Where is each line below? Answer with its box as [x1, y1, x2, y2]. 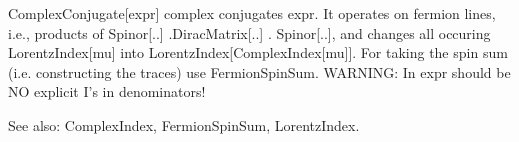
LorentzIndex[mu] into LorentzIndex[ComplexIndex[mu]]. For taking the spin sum [8, 42, 508, 63]
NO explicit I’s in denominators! [8, 81, 206, 102]
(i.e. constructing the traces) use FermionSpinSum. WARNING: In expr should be [8, 61, 511, 82]
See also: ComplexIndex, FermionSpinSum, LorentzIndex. [8, 114, 360, 135]
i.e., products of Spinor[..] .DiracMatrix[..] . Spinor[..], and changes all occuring [8, 22, 491, 43]
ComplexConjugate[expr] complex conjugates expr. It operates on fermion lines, [8, 3, 496, 23]
